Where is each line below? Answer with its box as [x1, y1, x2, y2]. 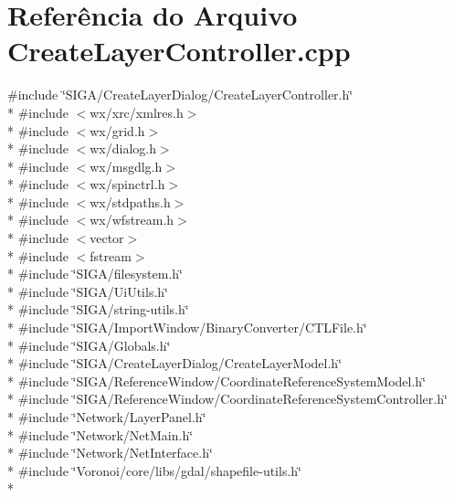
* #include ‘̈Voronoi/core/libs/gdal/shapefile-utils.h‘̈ [7, 460, 301, 480]
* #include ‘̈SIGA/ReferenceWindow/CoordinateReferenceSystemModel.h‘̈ [7, 371, 427, 390]
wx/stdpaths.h [90, 192, 171, 211]
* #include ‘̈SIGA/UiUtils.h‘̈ [7, 281, 168, 301]
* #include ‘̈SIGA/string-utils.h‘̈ [7, 300, 189, 319]
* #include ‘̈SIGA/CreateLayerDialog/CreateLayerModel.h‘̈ [7, 354, 343, 373]
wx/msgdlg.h [90, 156, 163, 175]
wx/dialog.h [90, 139, 156, 158]
